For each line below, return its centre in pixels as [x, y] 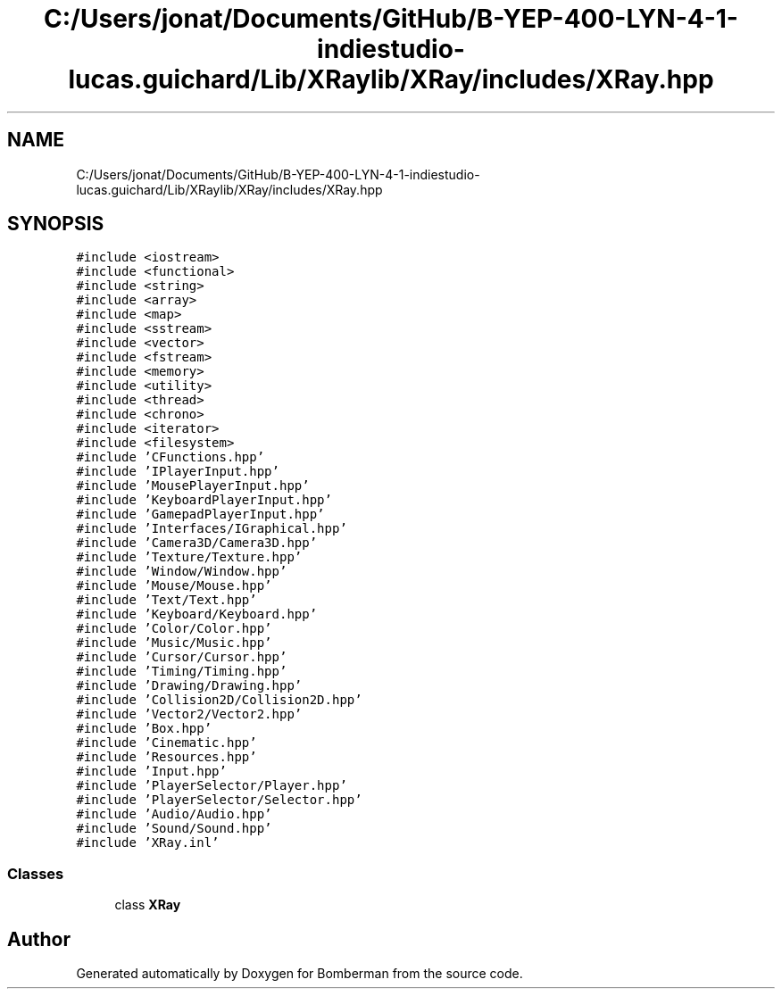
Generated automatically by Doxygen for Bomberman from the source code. [299, 974]
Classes [36, 873]
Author [39, 939]
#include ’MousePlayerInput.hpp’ [193, 486]
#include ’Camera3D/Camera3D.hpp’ [197, 543]
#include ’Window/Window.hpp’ [182, 572]
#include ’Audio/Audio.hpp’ [174, 814]
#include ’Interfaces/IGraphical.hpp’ [212, 529]
